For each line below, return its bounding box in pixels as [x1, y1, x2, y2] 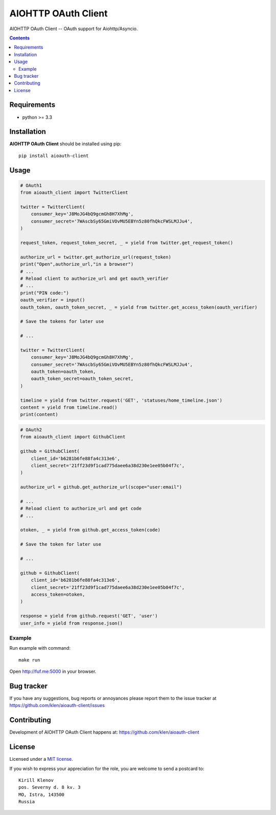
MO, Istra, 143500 [18, 791, 65, 798]
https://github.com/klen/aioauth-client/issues [9, 702, 105, 709]
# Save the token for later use [20, 541, 102, 547]
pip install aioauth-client [18, 152, 89, 159]
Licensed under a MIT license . [9, 756, 74, 762]
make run [18, 657, 40, 663]
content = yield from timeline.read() [20, 404, 118, 410]
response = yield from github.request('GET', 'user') [20, 613, 158, 619]
